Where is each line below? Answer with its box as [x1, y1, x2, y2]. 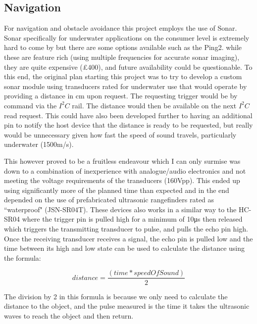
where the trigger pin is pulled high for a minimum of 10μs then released [22, 214, 243, 224]
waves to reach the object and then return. [4, 310, 134, 321]
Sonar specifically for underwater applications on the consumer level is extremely [4, 32, 250, 43]
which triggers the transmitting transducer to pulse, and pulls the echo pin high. [4, 224, 248, 234]
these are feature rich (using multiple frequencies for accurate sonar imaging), [4, 51, 240, 62]
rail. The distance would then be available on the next [72, 100, 237, 110]
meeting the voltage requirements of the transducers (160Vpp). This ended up [4, 175, 240, 185]
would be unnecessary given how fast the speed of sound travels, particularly [4, 129, 237, 139]
